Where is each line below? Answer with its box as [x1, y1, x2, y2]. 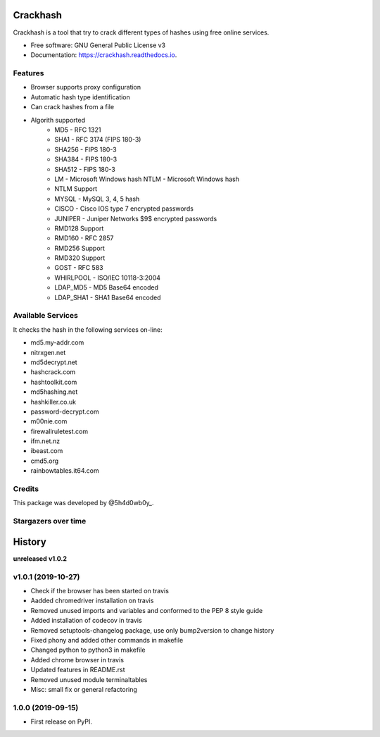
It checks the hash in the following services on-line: [13, 325, 163, 334]
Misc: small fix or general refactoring [30, 685, 137, 693]
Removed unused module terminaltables [30, 675, 148, 683]
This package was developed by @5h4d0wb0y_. [13, 499, 154, 507]
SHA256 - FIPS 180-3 [54, 145, 117, 154]
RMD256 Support [54, 244, 106, 252]
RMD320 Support [54, 254, 106, 262]
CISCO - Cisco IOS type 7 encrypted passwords [54, 204, 194, 213]
